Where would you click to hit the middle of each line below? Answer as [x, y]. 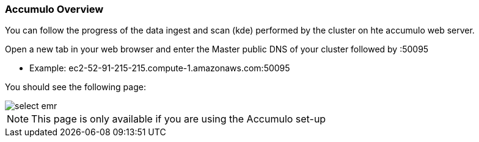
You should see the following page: [75, 87]
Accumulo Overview [54, 9]
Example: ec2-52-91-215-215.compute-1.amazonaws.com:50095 [160, 68]
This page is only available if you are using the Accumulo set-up [179, 119]
